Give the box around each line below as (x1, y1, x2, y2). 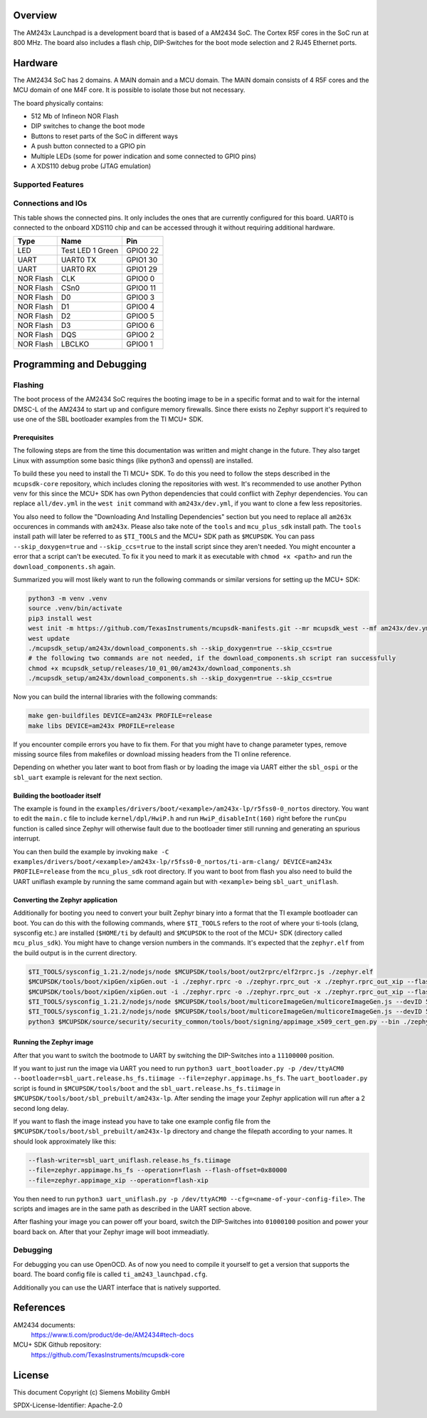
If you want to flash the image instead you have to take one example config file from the (13, 1117, 271, 1126)
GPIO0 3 (126, 292, 155, 302)
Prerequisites (13, 433, 54, 441)
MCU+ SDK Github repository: (13, 1340, 102, 1349)
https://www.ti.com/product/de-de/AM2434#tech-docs (31, 1330, 194, 1339)
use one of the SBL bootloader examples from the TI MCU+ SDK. (13, 414, 204, 423)
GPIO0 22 (126, 246, 159, 256)
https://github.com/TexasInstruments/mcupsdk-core (31, 1350, 185, 1359)
